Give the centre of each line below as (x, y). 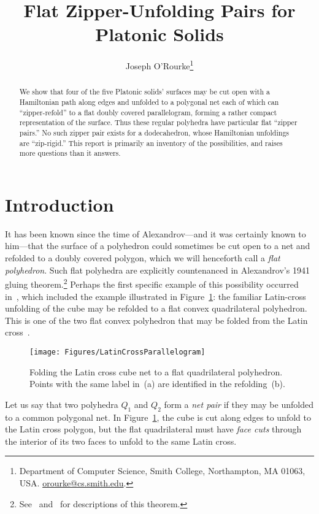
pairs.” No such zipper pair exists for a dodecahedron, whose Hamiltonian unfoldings (154, 132)
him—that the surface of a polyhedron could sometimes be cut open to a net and (158, 246)
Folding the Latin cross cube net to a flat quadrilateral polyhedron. (156, 371)
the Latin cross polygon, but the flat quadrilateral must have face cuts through (153, 429)
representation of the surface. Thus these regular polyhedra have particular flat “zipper (158, 122)
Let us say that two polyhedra (62, 404)
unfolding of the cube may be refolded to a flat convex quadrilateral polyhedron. (156, 308)
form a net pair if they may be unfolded (239, 404)
